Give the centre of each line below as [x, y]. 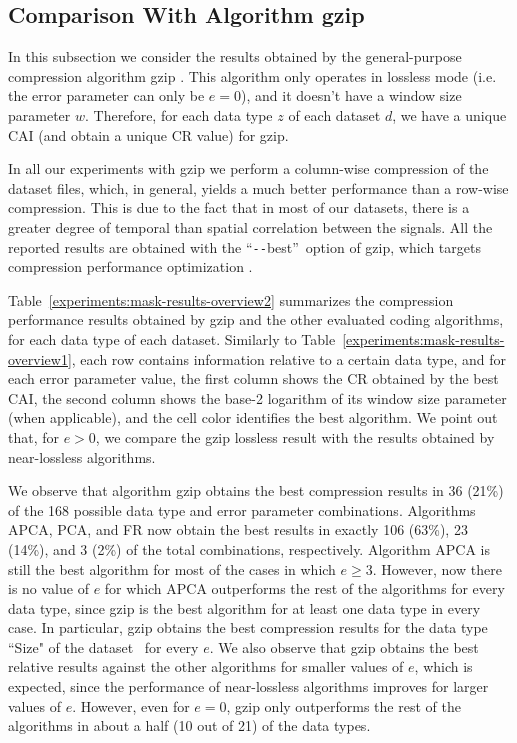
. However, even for [131, 705]
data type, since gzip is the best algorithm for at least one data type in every [244, 607]
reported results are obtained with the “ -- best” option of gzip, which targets [244, 246]
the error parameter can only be [106, 95]
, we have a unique [449, 114]
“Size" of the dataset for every [103, 646]
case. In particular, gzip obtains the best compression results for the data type [248, 627]
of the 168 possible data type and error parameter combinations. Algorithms [242, 509]
